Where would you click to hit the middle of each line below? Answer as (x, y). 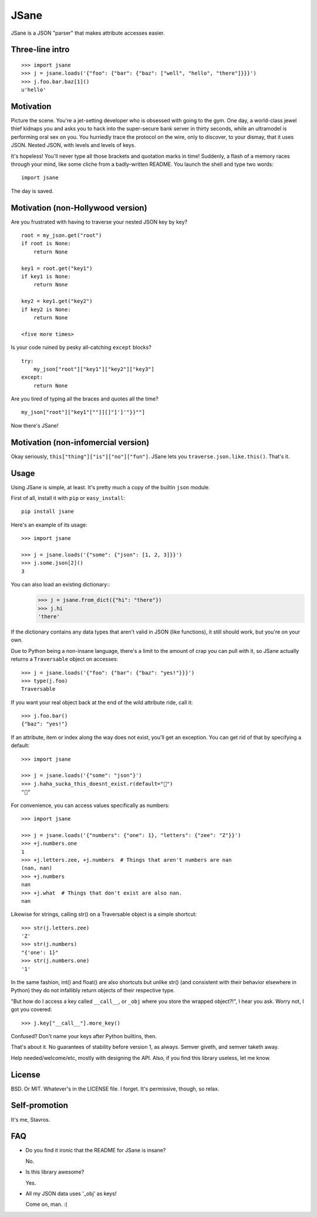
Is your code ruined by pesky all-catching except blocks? (81, 348)
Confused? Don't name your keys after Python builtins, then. (84, 1036)
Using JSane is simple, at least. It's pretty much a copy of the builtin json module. (111, 487)
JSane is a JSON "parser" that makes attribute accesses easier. (88, 33)
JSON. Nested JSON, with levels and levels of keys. (73, 145)
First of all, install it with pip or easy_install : (68, 498)
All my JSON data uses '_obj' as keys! (71, 1193)
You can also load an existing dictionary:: (60, 585)
